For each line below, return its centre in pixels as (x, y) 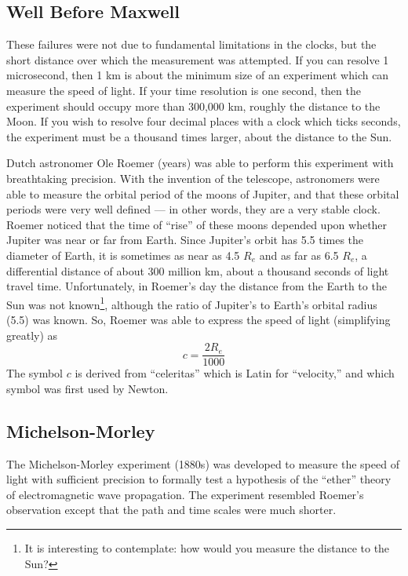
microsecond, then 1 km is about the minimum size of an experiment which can (198, 75)
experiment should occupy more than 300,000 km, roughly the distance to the (193, 106)
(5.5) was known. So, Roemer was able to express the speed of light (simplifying (199, 319)
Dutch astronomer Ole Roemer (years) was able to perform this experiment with (200, 163)
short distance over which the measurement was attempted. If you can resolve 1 (198, 59)
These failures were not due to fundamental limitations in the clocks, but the (191, 44)
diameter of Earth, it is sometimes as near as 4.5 (123, 255)
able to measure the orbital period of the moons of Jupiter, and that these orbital (203, 193)
